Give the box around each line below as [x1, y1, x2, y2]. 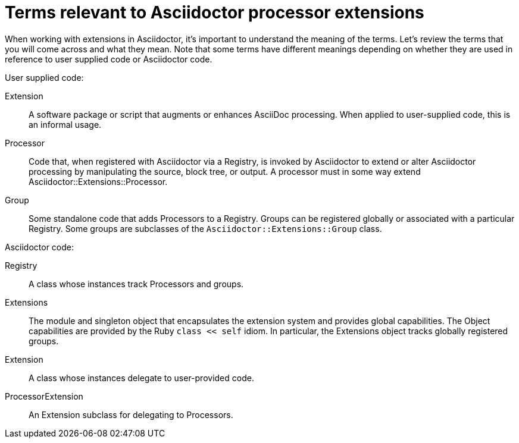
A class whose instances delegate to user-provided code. [29, 372, 254, 383]
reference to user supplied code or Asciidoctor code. [5, 54, 212, 64]
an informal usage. [29, 119, 102, 130]
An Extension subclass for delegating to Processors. [29, 409, 233, 420]
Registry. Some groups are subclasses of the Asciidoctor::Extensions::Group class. [29, 223, 382, 234]
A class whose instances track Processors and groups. [29, 278, 244, 289]
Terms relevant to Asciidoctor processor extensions [5, 2, 424, 23]
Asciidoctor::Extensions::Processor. [29, 176, 168, 187]
